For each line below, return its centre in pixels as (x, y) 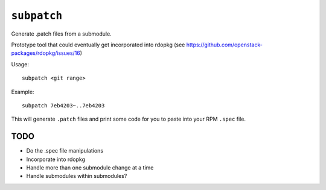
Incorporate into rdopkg (56, 159)
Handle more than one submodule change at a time (90, 167)
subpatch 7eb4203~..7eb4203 (63, 105)
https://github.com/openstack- (224, 45)
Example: (23, 92)
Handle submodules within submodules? (77, 176)
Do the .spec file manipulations (65, 151)
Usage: (20, 64)
